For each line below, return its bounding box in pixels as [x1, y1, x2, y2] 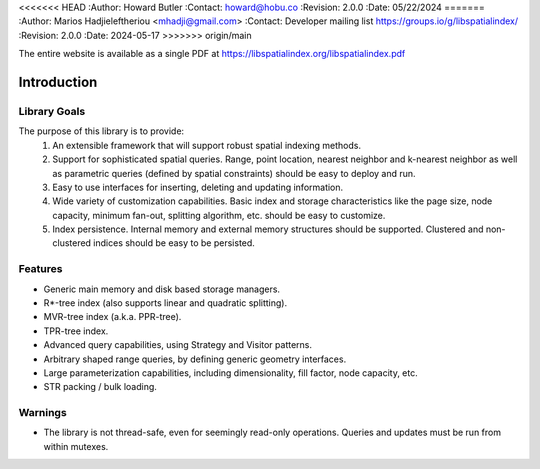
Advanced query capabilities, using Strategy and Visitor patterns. [43, 339, 313, 351]
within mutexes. [43, 440, 109, 452]
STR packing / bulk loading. [43, 381, 157, 393]
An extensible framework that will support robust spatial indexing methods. [52, 139, 362, 151]
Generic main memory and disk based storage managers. [43, 283, 280, 295]
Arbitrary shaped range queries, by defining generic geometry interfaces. [43, 353, 347, 365]
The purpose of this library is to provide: [18, 125, 185, 137]
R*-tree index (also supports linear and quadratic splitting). [43, 296, 288, 309]
